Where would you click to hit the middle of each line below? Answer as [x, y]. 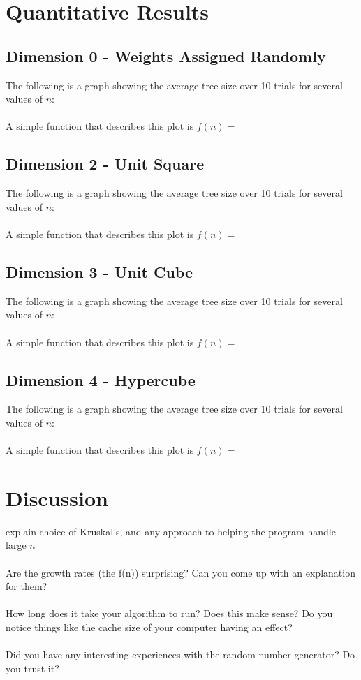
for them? [27, 586]
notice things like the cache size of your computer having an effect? [149, 627]
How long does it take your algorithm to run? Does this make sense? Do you [169, 613]
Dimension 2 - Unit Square [105, 164]
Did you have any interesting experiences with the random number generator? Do [180, 655]
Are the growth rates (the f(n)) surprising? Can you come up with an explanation [180, 572]
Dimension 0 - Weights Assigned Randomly [166, 56]
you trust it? [32, 668]
